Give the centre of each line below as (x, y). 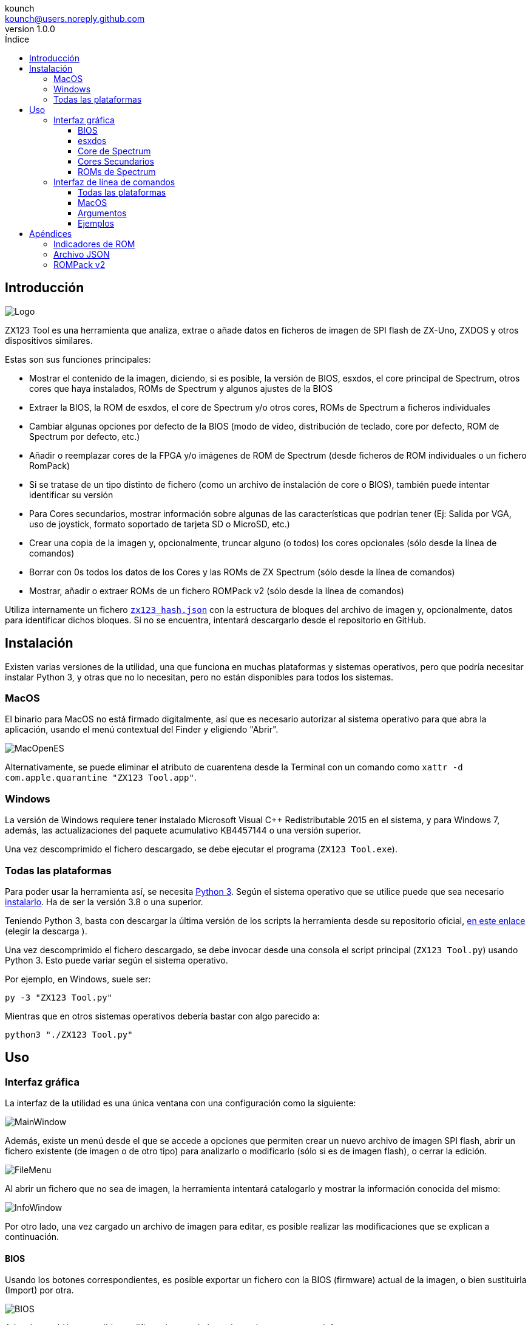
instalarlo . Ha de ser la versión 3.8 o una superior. (104, 902)
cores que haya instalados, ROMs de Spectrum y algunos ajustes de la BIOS (181, 388)
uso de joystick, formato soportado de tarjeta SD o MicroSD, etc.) (160, 524)
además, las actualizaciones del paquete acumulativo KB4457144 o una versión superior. (183, 830)
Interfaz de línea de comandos (114, 182)
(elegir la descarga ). (46, 931)
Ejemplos (96, 223)
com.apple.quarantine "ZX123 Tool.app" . (101, 778)
